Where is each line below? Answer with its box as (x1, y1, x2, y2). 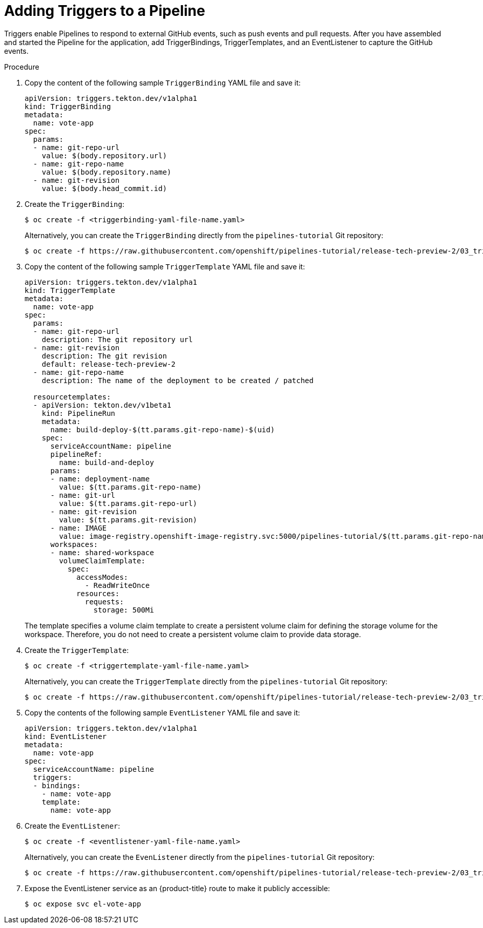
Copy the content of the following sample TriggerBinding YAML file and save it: (25, 78, 301, 87)
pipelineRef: (50, 450, 102, 458)
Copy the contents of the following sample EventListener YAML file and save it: (25, 708, 300, 717)
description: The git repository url (41, 335, 193, 344)
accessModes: (76, 573, 128, 581)
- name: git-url (50, 491, 116, 499)
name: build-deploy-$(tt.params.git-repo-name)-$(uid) (50, 425, 275, 434)
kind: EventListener (25, 732, 107, 741)
